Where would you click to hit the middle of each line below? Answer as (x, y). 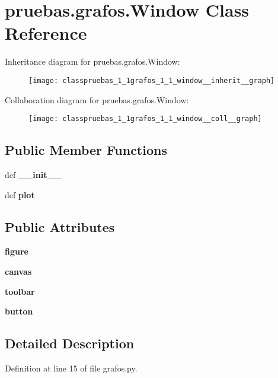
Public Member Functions (86, 150)
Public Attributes (60, 226)
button (19, 311)
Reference (46, 33)
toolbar (20, 291)
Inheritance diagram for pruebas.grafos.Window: (92, 61)
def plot (20, 194)
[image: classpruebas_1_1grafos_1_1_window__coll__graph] (145, 119)
